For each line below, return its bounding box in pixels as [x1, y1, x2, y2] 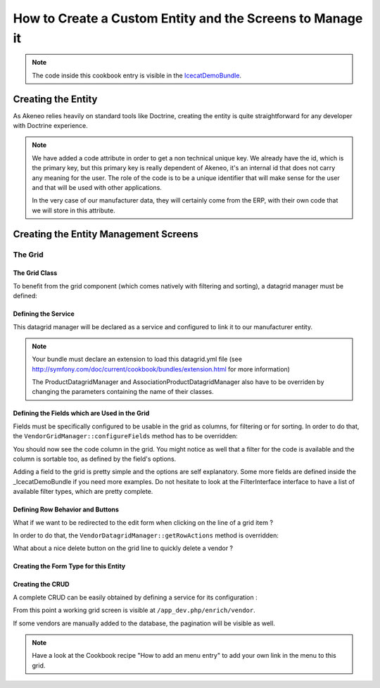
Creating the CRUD [13, 580, 70, 589]
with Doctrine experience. [13, 122, 88, 130]
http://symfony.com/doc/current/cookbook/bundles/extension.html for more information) [32, 364, 290, 373]
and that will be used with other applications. [32, 183, 162, 191]
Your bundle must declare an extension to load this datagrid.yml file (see [32, 355, 243, 364]
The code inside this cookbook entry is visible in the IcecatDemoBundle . [32, 71, 242, 79]
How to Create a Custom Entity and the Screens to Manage [13, 11, 363, 26]
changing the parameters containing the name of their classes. [32, 388, 214, 396]
